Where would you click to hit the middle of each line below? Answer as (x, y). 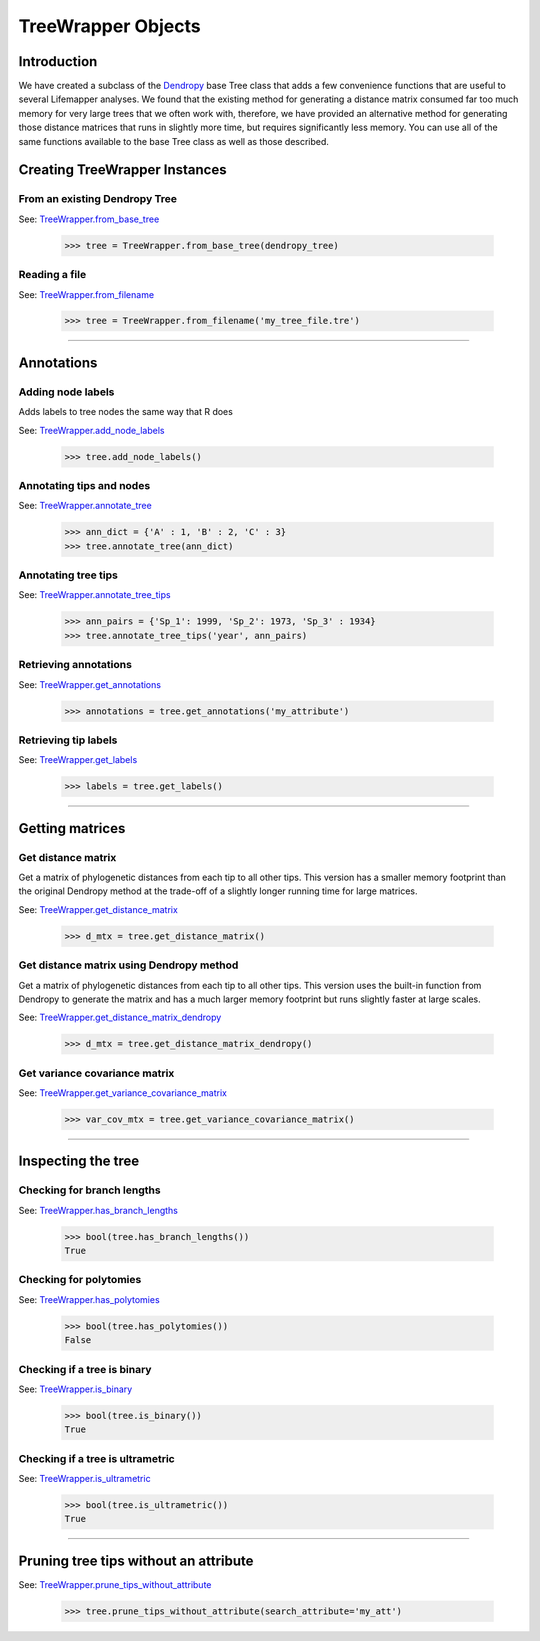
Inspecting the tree (79, 1161)
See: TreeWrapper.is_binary (75, 1389)
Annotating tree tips (68, 575)
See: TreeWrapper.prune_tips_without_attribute (115, 1584)
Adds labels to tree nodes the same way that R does (126, 412)
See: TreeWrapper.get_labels (78, 760)
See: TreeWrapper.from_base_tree (89, 219)
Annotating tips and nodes (84, 485)
